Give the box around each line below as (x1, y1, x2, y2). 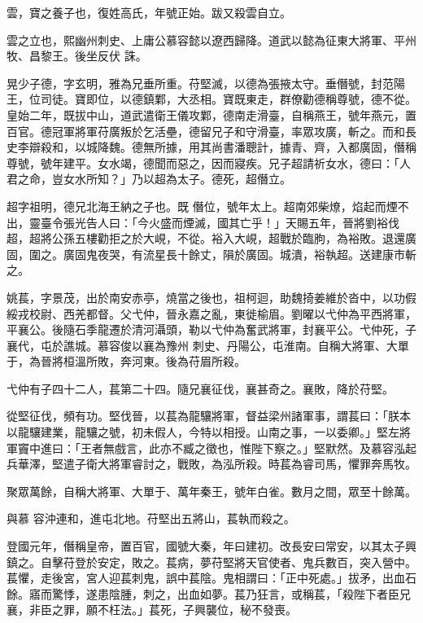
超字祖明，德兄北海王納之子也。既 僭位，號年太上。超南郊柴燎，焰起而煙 (7, 197, 398, 214)
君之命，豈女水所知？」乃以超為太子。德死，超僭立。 (7, 170, 291, 187)
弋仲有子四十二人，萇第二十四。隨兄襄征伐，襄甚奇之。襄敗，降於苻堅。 (7, 380, 394, 397)
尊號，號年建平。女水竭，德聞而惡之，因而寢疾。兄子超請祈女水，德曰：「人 (7, 154, 411, 171)
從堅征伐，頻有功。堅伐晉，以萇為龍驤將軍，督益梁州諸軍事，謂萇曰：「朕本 (7, 407, 411, 424)
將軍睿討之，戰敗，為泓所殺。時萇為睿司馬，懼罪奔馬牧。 (108, 455, 416, 472)
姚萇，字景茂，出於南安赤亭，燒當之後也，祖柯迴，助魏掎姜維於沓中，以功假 (7, 288, 416, 305)
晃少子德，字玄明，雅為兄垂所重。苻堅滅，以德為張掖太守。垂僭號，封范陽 (7, 74, 405, 91)
